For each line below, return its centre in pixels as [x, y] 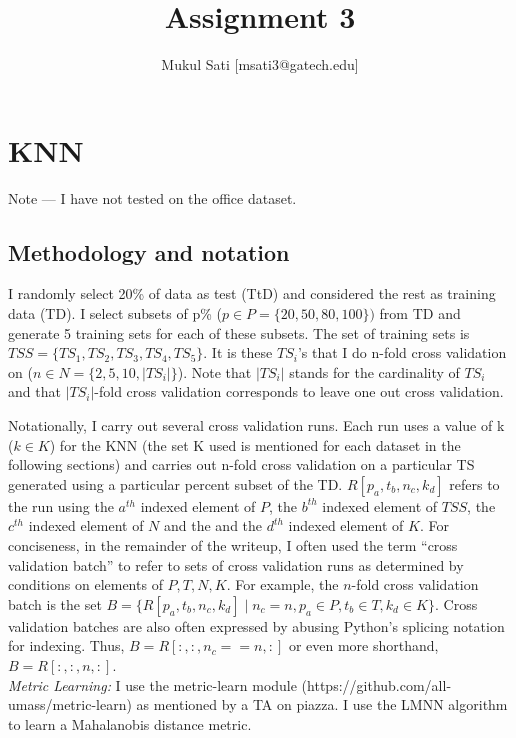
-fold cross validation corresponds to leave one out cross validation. [299, 391]
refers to [474, 483]
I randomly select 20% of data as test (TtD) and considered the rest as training [252, 293]
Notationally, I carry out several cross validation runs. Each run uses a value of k [256, 425]
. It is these [238, 352]
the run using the [61, 505]
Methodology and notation [149, 251]
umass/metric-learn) [70, 704]
